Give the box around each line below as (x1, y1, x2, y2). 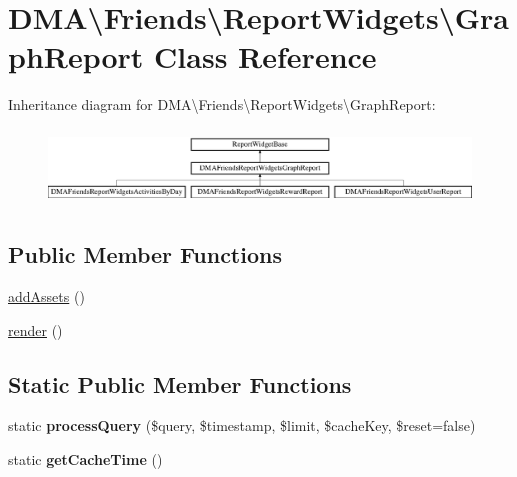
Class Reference (154, 36, 377, 77)
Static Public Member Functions (8, 368, 352, 399)
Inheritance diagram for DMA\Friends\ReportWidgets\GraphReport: (8, 94, 436, 115)
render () (8, 319, 63, 340)
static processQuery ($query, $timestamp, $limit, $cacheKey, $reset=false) (8, 415, 476, 436)
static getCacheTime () (8, 448, 163, 469)
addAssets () (8, 285, 85, 306)
